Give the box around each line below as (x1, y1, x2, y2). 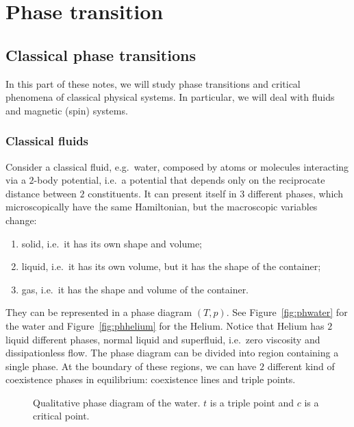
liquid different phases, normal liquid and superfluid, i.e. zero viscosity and (5, 332, 320, 346)
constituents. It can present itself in (88, 186, 237, 200)
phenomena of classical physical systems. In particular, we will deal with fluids (5, 90, 335, 104)
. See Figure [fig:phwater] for (226, 305, 348, 319)
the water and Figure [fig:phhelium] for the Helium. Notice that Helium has (5, 318, 325, 332)
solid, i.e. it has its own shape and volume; (21, 236, 202, 250)
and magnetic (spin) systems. (5, 103, 128, 117)
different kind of (267, 358, 335, 373)
